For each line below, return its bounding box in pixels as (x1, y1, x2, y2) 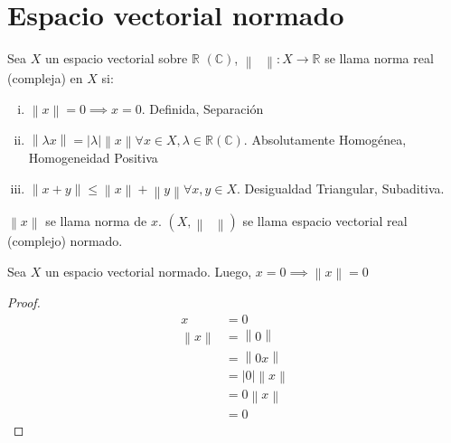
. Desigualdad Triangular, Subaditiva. (237, 178, 445, 197)
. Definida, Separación (141, 99, 264, 118)
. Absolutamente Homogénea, (243, 129, 407, 148)
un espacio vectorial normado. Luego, (44, 261, 252, 280)
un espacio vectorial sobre (44, 49, 188, 68)
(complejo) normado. (7, 231, 123, 250)
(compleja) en (7, 69, 83, 88)
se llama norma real (324, 49, 434, 68)
